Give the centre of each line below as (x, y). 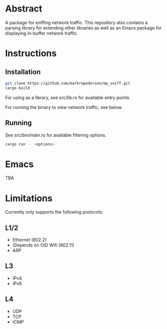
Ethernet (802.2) (29, 240)
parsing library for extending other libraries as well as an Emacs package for (83, 27)
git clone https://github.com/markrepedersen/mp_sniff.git (68, 83)
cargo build (17, 88)
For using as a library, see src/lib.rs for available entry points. (68, 97)
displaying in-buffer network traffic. (42, 33)
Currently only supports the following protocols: (54, 212)
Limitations (29, 198)
